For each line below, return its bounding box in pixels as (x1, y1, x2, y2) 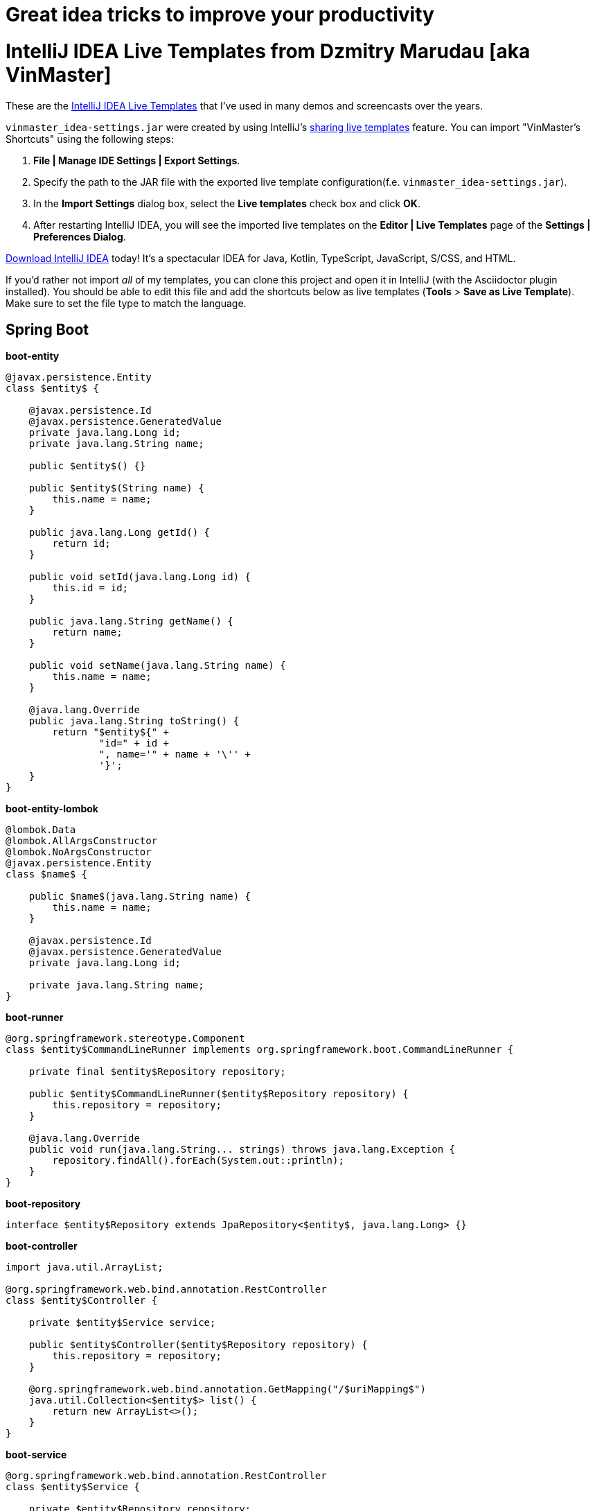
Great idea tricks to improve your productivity (6, 3, 434, 26)
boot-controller (6, 1240, 78, 1252)
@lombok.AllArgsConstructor (6, 835, 158, 847)
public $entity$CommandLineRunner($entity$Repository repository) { (28, 1088, 409, 1100)
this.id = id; (52, 582, 129, 594)
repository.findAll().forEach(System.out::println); (52, 1155, 344, 1167)
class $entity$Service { (6, 1481, 140, 1493)
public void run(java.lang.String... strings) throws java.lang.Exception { (28, 1144, 456, 1155)
